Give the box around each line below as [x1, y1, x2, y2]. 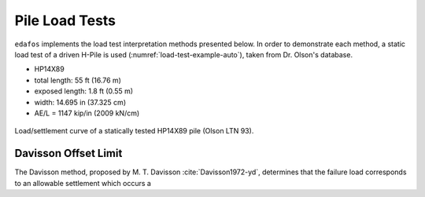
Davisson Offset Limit [14, 147, 123, 160]
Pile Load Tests [14, 12, 116, 29]
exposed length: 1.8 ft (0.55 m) [34, 86, 134, 96]
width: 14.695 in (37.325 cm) [34, 97, 126, 107]
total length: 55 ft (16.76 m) [34, 75, 122, 85]
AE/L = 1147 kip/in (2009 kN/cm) [34, 108, 140, 118]
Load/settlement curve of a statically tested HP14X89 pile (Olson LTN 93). [14, 126, 254, 136]
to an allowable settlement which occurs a [14, 178, 151, 188]
